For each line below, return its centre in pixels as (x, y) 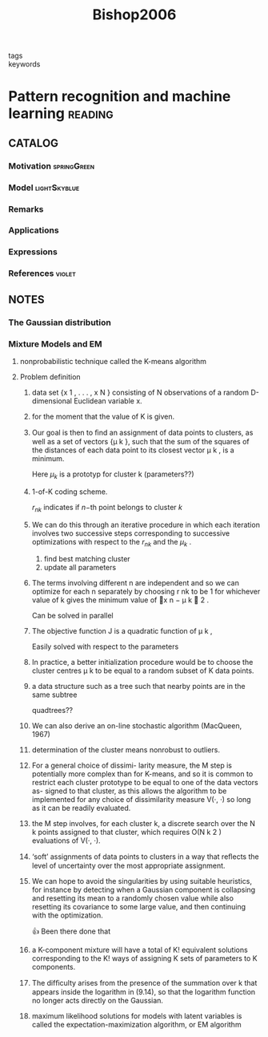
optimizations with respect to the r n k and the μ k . (112, 543)
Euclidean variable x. (108, 401)
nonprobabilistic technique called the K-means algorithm (113, 361)
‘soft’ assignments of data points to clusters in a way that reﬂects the (145, 857)
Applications (34, 230)
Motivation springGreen (51, 166)
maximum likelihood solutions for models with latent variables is (137, 1016)
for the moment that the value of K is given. (103, 416)
